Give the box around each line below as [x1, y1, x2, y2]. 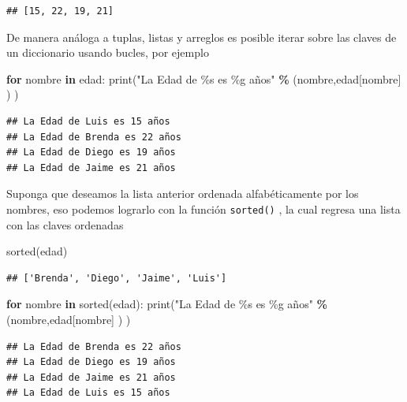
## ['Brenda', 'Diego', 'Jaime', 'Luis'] [6, 272, 227, 284]
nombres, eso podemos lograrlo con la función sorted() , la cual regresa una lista [6, 200, 401, 217]
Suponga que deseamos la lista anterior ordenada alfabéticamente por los [6, 185, 359, 202]
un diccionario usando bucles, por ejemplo [6, 44, 209, 61]
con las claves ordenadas [6, 216, 124, 233]
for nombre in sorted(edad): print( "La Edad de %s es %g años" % [6, 296, 327, 312]
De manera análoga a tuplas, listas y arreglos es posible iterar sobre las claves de [6, 28, 397, 45]
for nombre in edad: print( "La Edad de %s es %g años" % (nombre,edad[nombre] [6, 70, 401, 87]
